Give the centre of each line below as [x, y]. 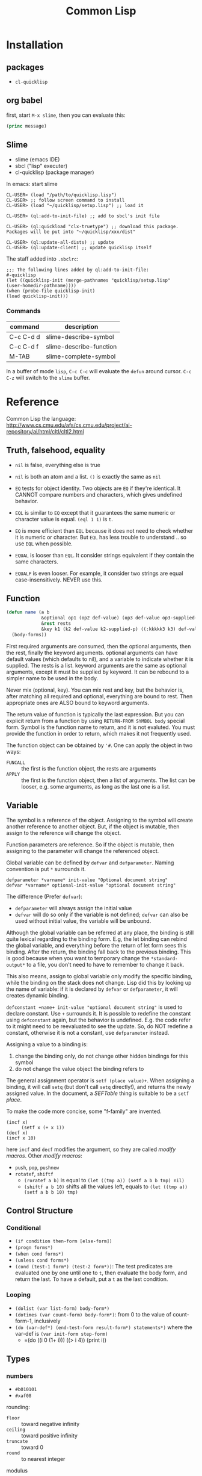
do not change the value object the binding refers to [79, 1068]
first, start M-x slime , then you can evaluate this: [66, 115]
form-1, [24, 1321]
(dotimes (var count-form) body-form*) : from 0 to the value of [93, 1314]
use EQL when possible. [44, 544]
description [81, 326]
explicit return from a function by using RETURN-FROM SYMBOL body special [96, 721]
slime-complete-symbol [81, 356]
